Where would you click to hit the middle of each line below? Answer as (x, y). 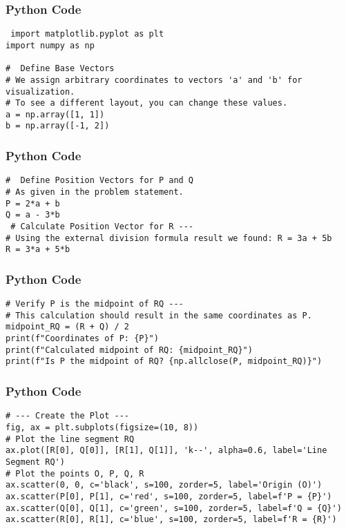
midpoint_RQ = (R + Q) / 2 (67, 327)
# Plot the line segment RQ (70, 439)
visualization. (40, 92)
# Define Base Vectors (60, 69)
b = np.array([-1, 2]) (58, 126)
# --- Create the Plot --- (67, 416)
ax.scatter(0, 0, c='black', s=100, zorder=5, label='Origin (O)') (164, 485)
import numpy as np (50, 45)
